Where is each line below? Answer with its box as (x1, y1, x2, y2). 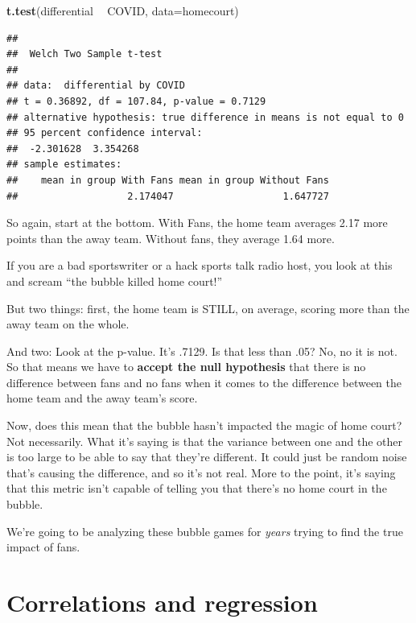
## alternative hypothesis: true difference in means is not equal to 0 (6, 111, 404, 123)
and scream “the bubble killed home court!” (6, 272, 223, 289)
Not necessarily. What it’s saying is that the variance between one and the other (6, 432, 403, 449)
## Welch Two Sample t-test (6, 48, 163, 60)
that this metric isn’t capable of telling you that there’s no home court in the (6, 480, 387, 497)
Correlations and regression (6, 586, 318, 618)
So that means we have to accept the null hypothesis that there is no (6, 358, 366, 375)
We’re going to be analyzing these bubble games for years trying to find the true (6, 522, 403, 539)
